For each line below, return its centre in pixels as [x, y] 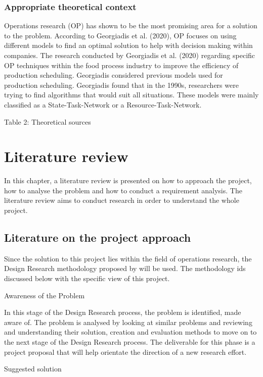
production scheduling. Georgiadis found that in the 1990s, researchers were [121, 85]
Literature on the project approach [98, 237]
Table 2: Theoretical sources [48, 121]
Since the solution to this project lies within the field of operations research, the [128, 258]
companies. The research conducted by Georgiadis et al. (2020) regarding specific [130, 55]
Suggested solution [33, 369]
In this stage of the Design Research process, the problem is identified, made [123, 312]
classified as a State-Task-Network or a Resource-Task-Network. [103, 104]
